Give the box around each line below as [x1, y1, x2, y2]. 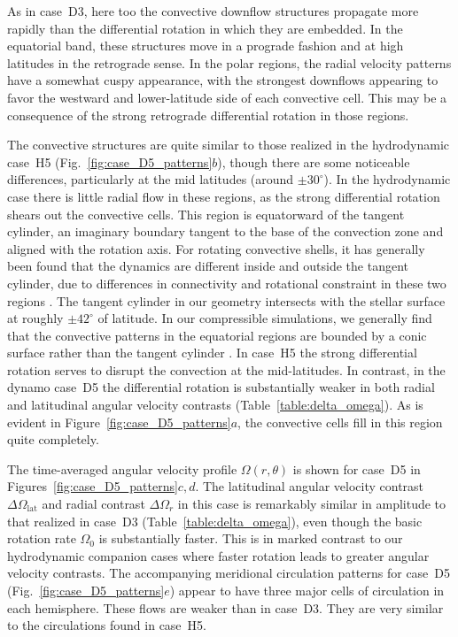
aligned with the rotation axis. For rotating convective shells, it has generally [7, 239, 425, 257]
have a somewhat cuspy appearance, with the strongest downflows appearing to [7, 71, 439, 89]
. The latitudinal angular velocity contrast [195, 477, 424, 495]
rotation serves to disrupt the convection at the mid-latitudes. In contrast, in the [7, 360, 446, 379]
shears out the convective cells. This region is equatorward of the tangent [7, 204, 405, 223]
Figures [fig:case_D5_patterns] [7, 477, 178, 495]
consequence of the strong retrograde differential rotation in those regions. [7, 105, 409, 124]
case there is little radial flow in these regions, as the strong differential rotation [7, 187, 440, 205]
